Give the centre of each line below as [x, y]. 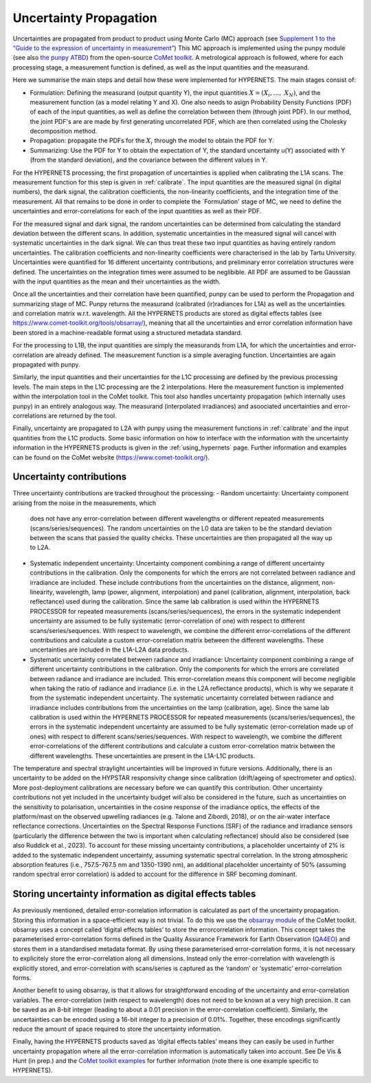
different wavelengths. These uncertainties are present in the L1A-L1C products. [143, 755]
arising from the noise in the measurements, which [85, 503]
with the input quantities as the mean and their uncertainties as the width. [117, 281]
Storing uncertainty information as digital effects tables [134, 894]
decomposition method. [64, 131]
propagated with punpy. [46, 365]
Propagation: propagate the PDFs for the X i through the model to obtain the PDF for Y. [152, 141]
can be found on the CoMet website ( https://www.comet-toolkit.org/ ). [111, 457]
